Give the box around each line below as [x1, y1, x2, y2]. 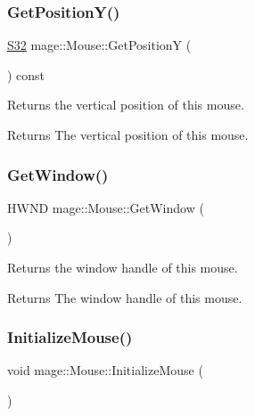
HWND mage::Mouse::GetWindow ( [7, 198, 204, 216]
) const [7, 65, 45, 84]
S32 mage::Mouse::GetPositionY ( [7, 36, 192, 54]
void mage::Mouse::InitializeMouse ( [7, 361, 203, 379]
